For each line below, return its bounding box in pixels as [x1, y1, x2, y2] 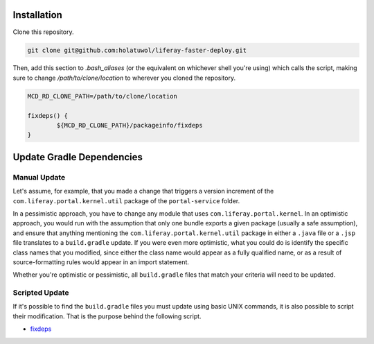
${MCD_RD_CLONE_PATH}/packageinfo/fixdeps [56, 121, 204, 130]
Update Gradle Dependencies [12, 151, 143, 163]
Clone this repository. [12, 28, 74, 36]
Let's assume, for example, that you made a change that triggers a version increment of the [12, 187, 274, 196]
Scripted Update [12, 288, 69, 298]
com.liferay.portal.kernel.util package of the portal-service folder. [12, 196, 240, 205]
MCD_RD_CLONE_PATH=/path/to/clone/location [27, 92, 178, 100]
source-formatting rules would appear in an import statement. [12, 257, 190, 266]
